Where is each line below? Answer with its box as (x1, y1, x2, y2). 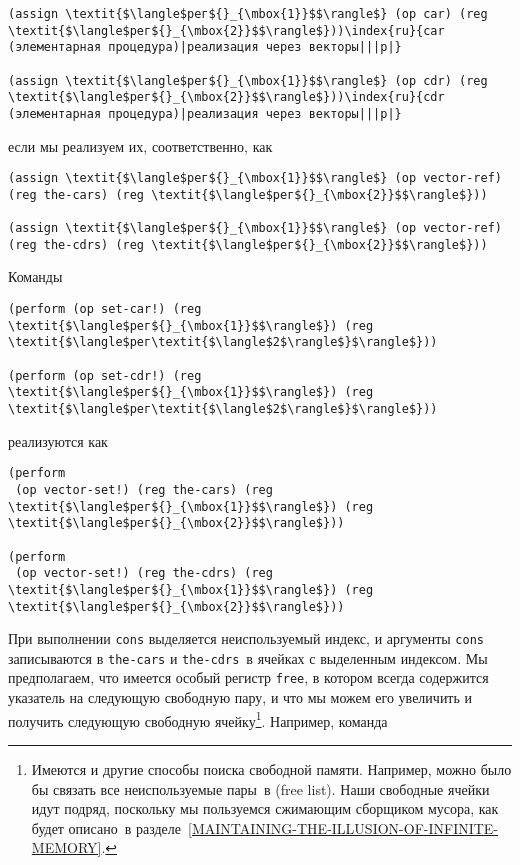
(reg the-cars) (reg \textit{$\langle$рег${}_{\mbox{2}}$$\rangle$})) (8, 187, 488, 202)
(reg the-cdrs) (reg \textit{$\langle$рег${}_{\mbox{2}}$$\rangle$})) (8, 237, 488, 252)
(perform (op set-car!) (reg (8, 302, 202, 317)
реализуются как (8, 430, 108, 451)
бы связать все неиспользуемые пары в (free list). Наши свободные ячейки (31, 778, 490, 799)
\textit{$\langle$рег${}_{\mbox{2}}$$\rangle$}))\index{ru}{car (8, 23, 445, 38)
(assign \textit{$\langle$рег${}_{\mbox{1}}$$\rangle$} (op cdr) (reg (8, 73, 488, 88)
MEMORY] (31, 837, 102, 858)
